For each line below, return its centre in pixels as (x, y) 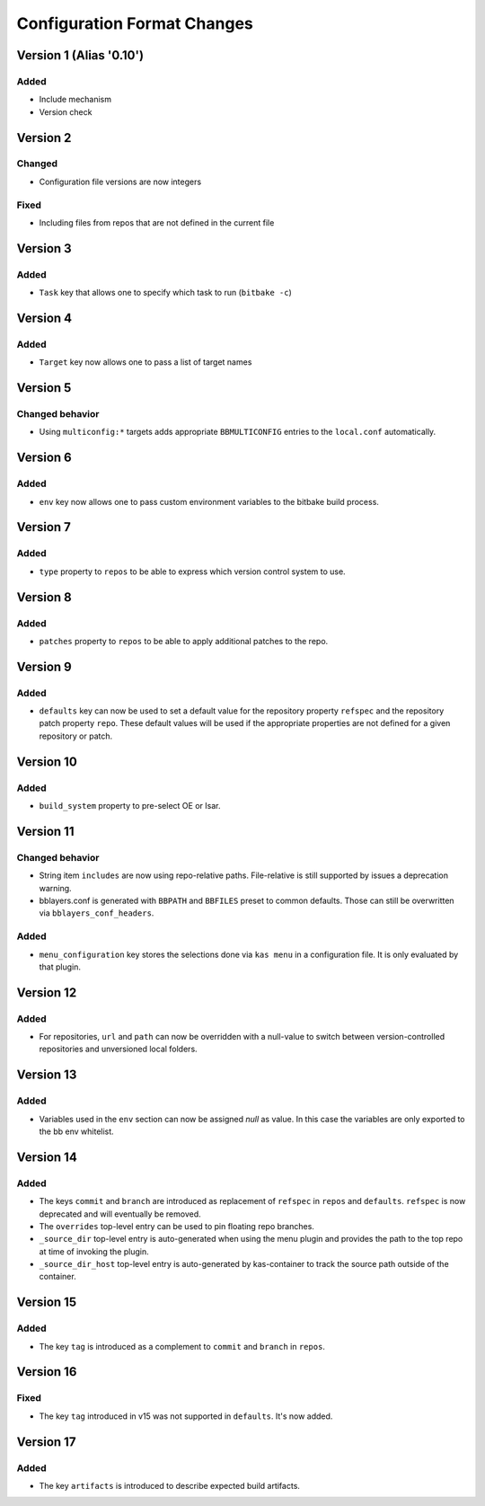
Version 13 (47, 1075)
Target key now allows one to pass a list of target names (145, 362)
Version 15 (46, 1302)
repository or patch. (76, 736)
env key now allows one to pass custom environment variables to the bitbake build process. (209, 501)
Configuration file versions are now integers (120, 182)
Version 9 (44, 666)
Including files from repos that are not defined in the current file (157, 223)
